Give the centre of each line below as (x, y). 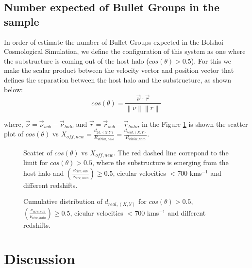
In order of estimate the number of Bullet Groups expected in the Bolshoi (114, 42)
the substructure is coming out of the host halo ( (76, 60)
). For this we (211, 60)
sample (22, 21)
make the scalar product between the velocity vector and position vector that (119, 70)
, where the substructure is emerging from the (160, 162)
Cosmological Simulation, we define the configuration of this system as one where (125, 51)
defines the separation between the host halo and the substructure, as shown (118, 79)
